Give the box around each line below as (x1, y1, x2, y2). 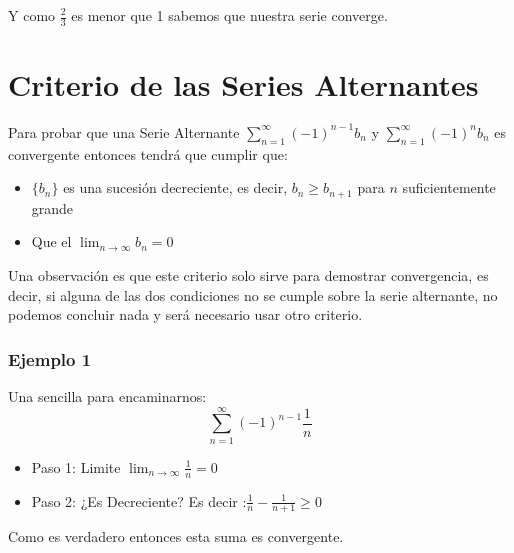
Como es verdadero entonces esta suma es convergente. (8, 526, 344, 547)
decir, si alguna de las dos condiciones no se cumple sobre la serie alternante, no (8, 284, 498, 305)
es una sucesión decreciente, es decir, (63, 177, 288, 198)
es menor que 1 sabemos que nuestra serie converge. (71, 5, 388, 25)
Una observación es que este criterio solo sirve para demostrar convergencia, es (8, 264, 489, 285)
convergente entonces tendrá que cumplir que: (8, 143, 288, 164)
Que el (31, 231, 72, 252)
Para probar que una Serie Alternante (8, 121, 240, 142)
